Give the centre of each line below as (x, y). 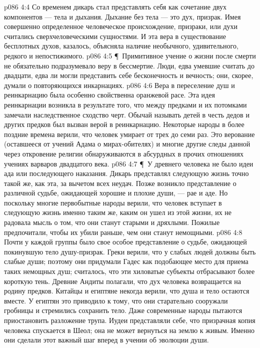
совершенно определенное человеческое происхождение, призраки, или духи (121, 26)
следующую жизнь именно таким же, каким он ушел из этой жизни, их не (118, 212)
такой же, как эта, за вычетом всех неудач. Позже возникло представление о (120, 183)
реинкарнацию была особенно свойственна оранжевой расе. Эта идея (109, 95)
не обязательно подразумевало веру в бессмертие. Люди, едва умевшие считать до (129, 65)
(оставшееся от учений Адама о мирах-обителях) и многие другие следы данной (127, 144)
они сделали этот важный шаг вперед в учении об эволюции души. (106, 340)
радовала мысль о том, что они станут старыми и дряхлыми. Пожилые (112, 222)
